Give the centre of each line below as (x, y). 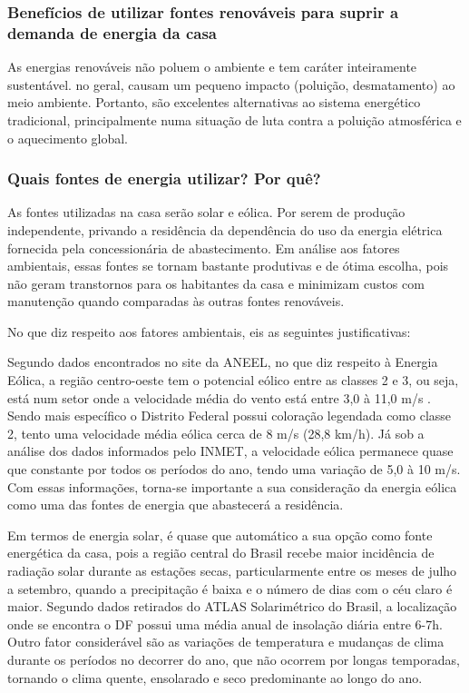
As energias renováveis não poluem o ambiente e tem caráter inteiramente (212, 67)
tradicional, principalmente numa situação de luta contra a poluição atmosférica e (234, 119)
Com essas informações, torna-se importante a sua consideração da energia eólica (232, 486)
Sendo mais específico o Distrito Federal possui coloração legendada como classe (230, 416)
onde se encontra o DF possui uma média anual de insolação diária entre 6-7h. (225, 624)
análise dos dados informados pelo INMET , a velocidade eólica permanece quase (230, 451)
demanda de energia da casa (112, 32)
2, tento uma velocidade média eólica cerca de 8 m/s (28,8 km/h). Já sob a (216, 433)
